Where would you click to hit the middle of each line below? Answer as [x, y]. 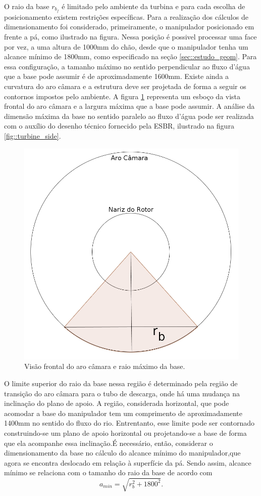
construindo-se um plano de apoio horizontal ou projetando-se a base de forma [125, 432]
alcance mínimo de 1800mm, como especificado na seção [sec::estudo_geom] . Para [130, 56]
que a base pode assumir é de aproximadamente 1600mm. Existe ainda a [117, 76]
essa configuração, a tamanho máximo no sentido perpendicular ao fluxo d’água [127, 66]
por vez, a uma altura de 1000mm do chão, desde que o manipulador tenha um [126, 46]
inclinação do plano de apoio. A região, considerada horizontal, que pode [117, 403]
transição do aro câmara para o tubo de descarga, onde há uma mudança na [122, 393]
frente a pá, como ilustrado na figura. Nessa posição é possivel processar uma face [130, 37]
